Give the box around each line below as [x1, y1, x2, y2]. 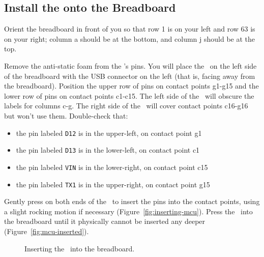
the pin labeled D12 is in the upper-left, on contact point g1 [16, 127, 202, 138]
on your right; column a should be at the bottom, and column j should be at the [4, 33, 255, 44]
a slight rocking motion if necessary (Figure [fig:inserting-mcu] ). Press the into [4, 206, 253, 216]
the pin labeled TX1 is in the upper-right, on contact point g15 [16, 179, 210, 189]
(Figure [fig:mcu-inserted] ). [4, 225, 89, 236]
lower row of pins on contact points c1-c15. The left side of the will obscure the [4, 90, 254, 101]
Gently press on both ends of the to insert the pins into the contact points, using [4, 196, 260, 207]
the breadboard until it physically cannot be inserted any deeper [4, 216, 206, 226]
